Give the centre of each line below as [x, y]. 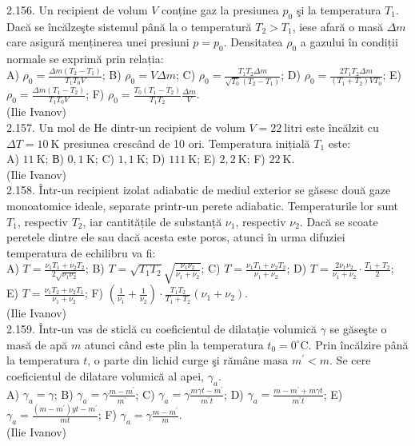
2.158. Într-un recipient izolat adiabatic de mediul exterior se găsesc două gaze [199, 190]
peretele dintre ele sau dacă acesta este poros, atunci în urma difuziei [176, 237]
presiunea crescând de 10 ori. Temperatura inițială [187, 143]
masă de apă [37, 344]
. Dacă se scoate [339, 221]
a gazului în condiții [349, 42]
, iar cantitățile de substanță [152, 221]
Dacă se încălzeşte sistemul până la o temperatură [129, 26]
